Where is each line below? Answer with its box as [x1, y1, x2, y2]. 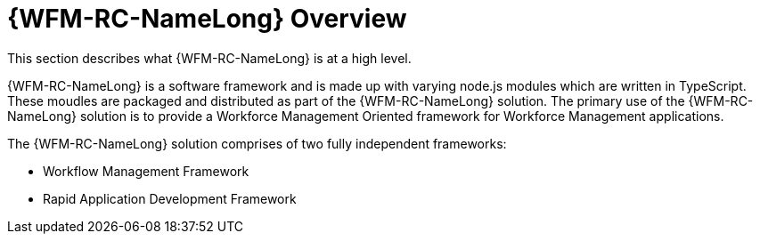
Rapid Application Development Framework [43, 190, 297, 206]
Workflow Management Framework [43, 163, 249, 179]
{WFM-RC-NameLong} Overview [7, 4, 407, 34]
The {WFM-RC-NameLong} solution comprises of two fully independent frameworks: [7, 135, 507, 151]
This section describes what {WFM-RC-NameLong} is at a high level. [7, 50, 412, 66]
